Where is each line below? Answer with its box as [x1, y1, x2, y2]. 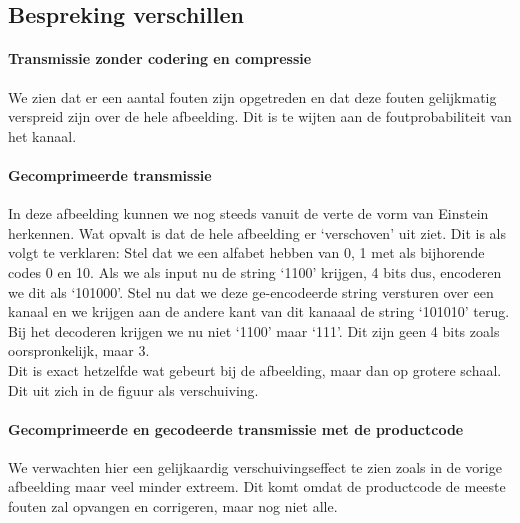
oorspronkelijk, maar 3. [8, 340, 150, 361]
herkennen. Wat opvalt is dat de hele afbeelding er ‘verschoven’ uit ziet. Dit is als [8, 222, 506, 243]
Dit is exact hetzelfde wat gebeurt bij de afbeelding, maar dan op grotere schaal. [8, 359, 502, 380]
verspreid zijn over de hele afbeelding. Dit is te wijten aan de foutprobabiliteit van [8, 106, 512, 127]
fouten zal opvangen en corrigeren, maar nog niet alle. [8, 496, 338, 517]
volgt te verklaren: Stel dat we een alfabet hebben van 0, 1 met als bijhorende [8, 242, 485, 263]
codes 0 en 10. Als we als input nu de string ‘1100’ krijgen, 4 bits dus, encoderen [8, 261, 502, 282]
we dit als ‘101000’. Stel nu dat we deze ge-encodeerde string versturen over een [8, 281, 494, 302]
